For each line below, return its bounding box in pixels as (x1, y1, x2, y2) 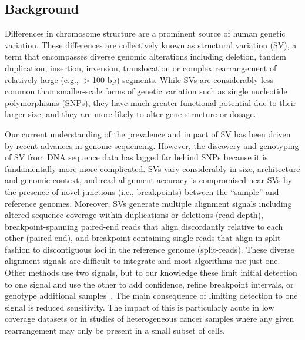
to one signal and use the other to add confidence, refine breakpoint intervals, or (5, 278, 294, 290)
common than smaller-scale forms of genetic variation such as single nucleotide (5, 85, 287, 97)
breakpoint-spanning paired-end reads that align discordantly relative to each (5, 220, 283, 232)
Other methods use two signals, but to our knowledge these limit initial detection (5, 266, 297, 279)
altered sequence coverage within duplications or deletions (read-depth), (5, 209, 263, 221)
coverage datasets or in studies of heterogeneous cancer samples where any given (5, 312, 294, 325)
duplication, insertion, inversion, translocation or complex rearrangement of (5, 61, 277, 74)
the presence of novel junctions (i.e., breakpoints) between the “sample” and (5, 185, 279, 197)
